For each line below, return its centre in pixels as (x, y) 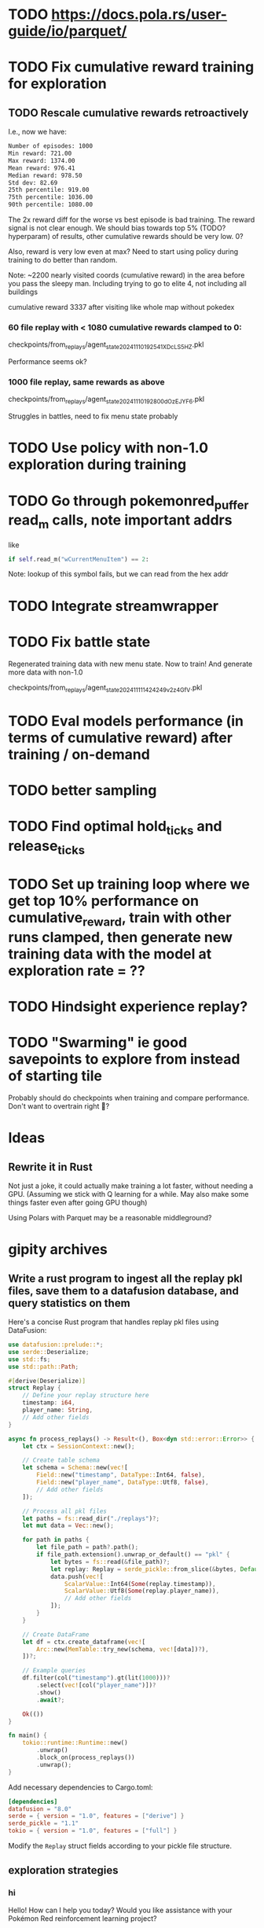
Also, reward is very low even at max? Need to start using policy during (123, 252)
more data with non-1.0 (46, 672)
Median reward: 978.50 (45, 175)
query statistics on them (70, 1303)
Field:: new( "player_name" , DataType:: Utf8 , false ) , (123, 1483)
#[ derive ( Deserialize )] (47, 1381)
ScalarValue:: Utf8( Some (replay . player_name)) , (142, 1591)
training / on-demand (79, 754)
